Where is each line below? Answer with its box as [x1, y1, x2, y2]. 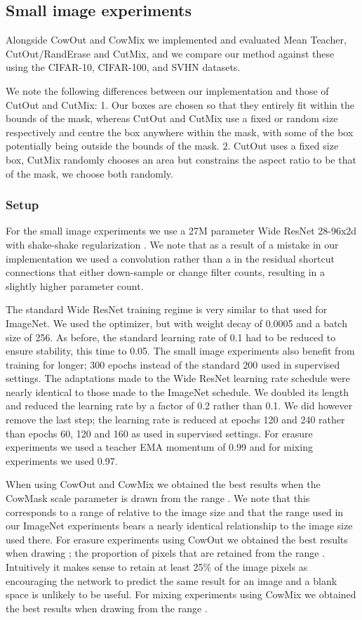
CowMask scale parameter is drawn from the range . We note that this [6, 491, 310, 506]
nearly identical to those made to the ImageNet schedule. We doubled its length [6, 384, 349, 399]
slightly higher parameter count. [6, 278, 144, 293]
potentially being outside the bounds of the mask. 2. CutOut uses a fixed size [6, 138, 339, 153]
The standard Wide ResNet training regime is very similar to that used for [6, 302, 328, 317]
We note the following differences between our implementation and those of [6, 83, 329, 98]
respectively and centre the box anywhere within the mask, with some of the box [6, 124, 354, 139]
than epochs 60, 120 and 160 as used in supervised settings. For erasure [6, 426, 313, 440]
